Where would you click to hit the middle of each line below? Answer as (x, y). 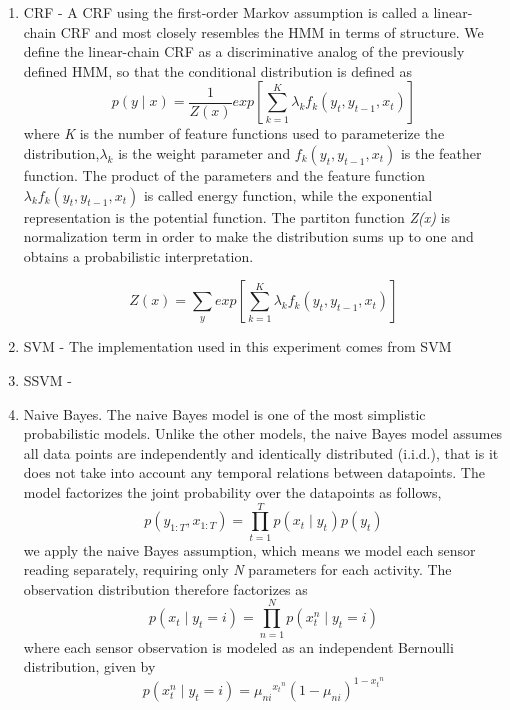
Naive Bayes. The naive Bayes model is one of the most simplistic (224, 413)
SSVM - (48, 379)
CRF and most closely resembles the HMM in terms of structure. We (272, 31)
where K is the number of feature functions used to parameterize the (234, 133)
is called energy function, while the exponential (288, 194)
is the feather (441, 152)
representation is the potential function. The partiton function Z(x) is (237, 216)
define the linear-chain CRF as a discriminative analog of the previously (244, 51)
